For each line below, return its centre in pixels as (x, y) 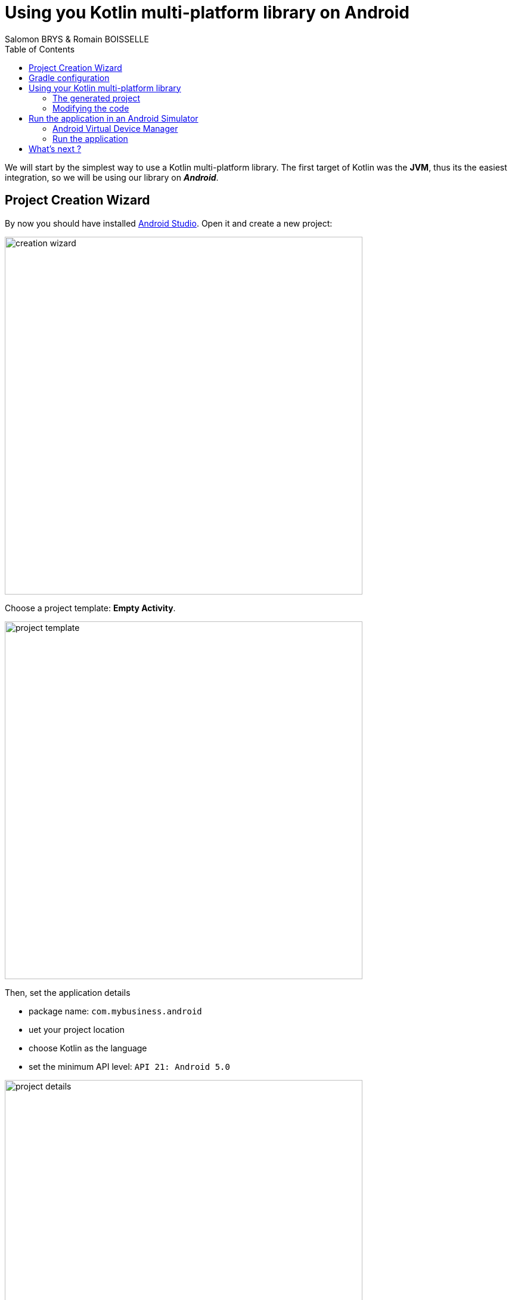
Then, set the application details (68, 992)
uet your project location (77, 1029)
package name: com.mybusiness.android (115, 1011)
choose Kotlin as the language (88, 1048)
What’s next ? (55, 148)
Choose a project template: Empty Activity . (90, 608)
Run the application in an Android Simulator (114, 118)
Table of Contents (40, 49)
